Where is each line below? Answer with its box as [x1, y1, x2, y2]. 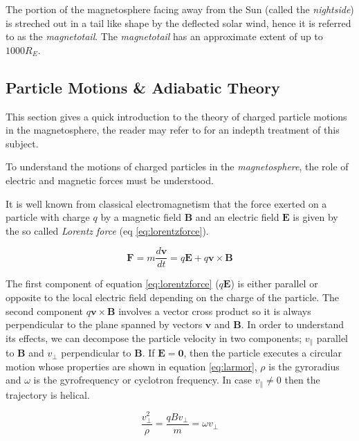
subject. [6, 136, 39, 150]
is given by [293, 210, 338, 224]
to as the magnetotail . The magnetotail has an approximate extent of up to [6, 29, 323, 44]
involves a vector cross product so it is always [118, 303, 311, 318]
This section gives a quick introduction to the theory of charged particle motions [6, 109, 347, 123]
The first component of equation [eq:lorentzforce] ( [6, 276, 219, 291]
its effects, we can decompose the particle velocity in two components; [6, 330, 302, 345]
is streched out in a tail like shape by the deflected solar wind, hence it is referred [6, 15, 351, 30]
